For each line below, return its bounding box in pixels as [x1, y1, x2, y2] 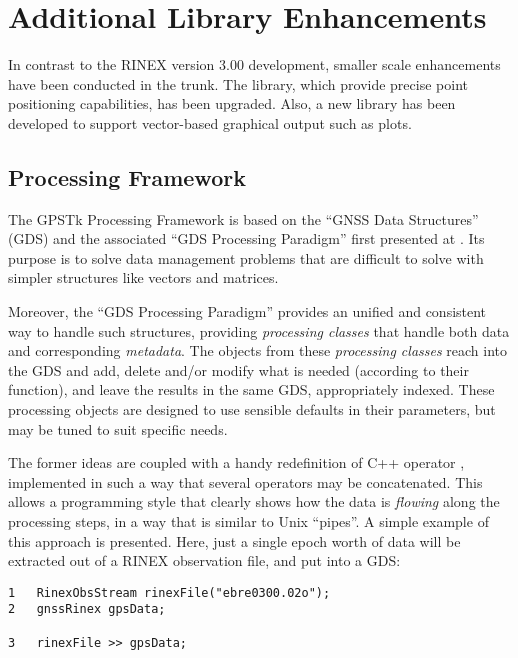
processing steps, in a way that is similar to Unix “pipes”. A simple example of [8, 511, 489, 532]
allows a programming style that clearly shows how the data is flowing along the [8, 491, 500, 512]
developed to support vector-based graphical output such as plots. [8, 112, 412, 133]
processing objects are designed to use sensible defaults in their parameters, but [8, 399, 496, 420]
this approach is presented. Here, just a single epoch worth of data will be [8, 530, 461, 551]
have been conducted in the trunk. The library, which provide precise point [8, 73, 468, 94]
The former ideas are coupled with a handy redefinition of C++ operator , [8, 452, 465, 473]
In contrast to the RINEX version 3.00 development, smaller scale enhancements [8, 54, 501, 75]
